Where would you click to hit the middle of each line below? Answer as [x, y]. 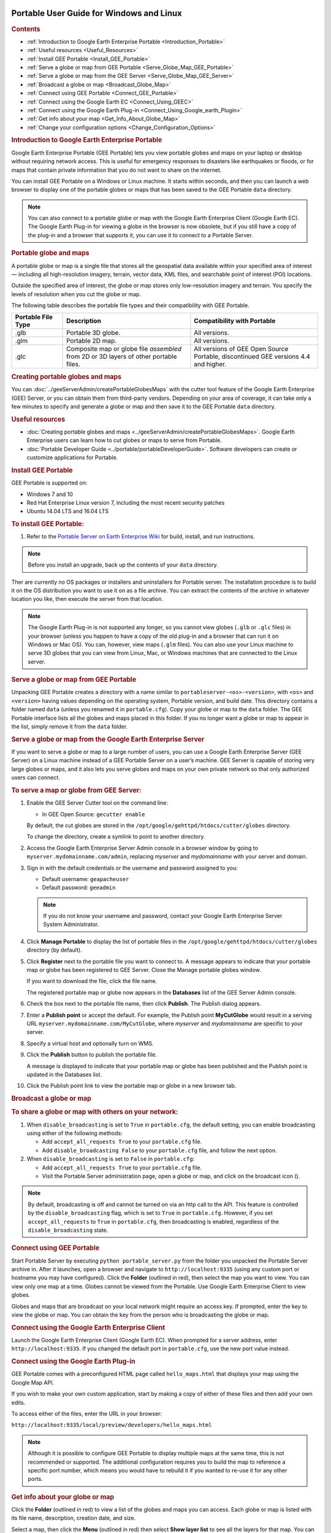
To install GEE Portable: [48, 524]
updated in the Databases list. [64, 1074]
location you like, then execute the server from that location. [87, 599]
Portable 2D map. [92, 341]
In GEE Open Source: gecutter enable [93, 814]
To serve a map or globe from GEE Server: [76, 790]
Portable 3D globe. [93, 333]
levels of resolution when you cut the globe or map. [76, 294]
